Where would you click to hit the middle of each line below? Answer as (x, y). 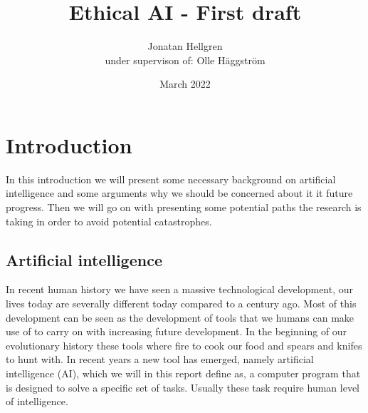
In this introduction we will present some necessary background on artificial (171, 179)
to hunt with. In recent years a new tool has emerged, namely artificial (160, 359)
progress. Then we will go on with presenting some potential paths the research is (184, 207)
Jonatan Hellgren (185, 46)
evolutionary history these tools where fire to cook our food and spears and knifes (184, 345)
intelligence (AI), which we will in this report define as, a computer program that (183, 373)
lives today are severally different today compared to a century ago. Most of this (181, 304)
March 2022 (185, 84)
